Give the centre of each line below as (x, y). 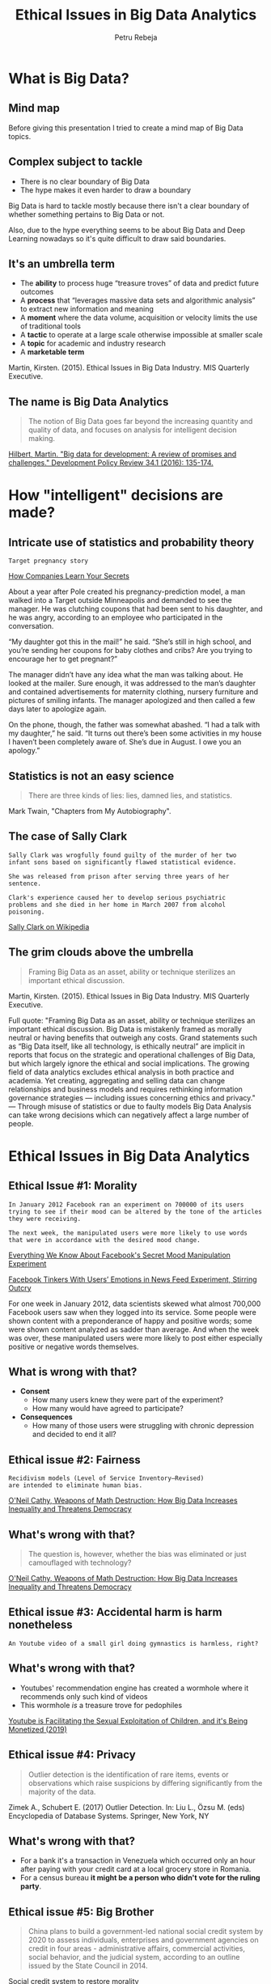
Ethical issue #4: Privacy (72, 1755)
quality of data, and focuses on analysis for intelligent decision (132, 430)
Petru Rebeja (136, 37)
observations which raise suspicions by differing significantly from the (145, 1783)
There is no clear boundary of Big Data (85, 181)
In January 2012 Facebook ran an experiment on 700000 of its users (126, 1204)
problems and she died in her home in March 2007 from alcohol (117, 905)
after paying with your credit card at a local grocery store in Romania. (135, 1869)
